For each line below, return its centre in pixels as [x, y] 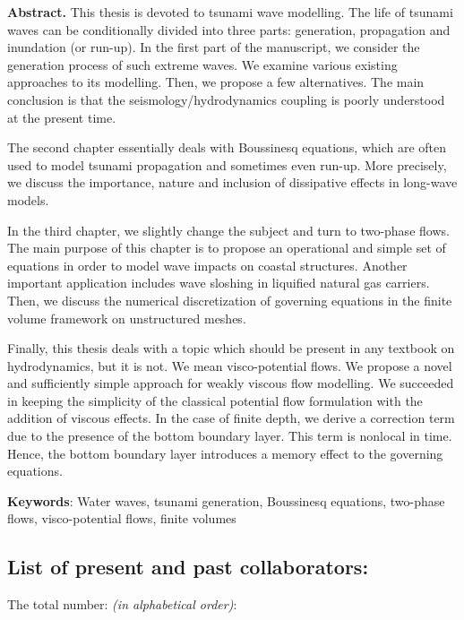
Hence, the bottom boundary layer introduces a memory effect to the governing [225, 453]
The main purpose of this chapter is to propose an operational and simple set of [227, 248]
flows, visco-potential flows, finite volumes [122, 518]
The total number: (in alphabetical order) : [122, 604]
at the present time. [62, 117]
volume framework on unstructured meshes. [127, 318]
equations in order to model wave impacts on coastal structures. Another [207, 265]
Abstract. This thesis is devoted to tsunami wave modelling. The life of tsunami [230, 12]
